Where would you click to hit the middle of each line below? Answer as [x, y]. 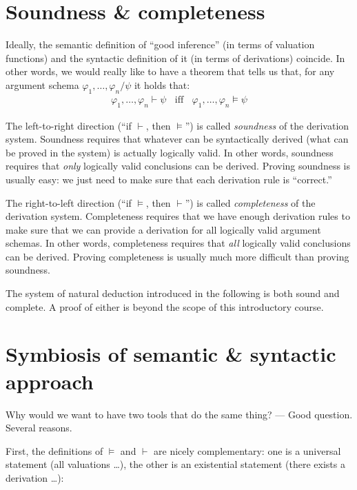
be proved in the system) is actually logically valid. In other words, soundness [170, 152]
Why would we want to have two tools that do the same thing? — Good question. [179, 414]
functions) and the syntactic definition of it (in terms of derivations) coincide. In [175, 58]
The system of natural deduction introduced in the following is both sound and [173, 293]
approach [50, 381]
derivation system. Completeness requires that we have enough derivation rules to [178, 216]
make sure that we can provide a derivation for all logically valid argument [163, 229]
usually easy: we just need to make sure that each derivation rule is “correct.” [169, 179]
